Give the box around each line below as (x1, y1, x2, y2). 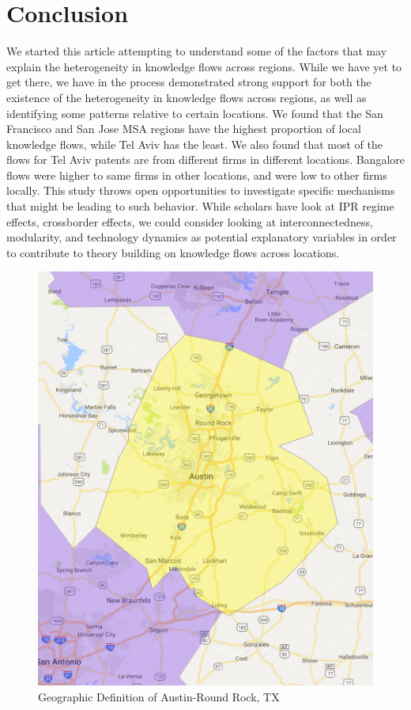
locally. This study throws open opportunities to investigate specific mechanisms (6, 182, 395, 199)
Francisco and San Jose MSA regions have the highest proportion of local (6, 120, 361, 137)
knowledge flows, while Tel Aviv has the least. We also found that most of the (6, 135, 383, 152)
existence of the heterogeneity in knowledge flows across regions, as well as (6, 89, 367, 105)
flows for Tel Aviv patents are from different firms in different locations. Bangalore (6, 151, 405, 168)
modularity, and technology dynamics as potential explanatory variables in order (6, 229, 397, 245)
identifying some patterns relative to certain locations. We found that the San (6, 104, 383, 121)
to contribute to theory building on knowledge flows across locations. (6, 244, 340, 260)
